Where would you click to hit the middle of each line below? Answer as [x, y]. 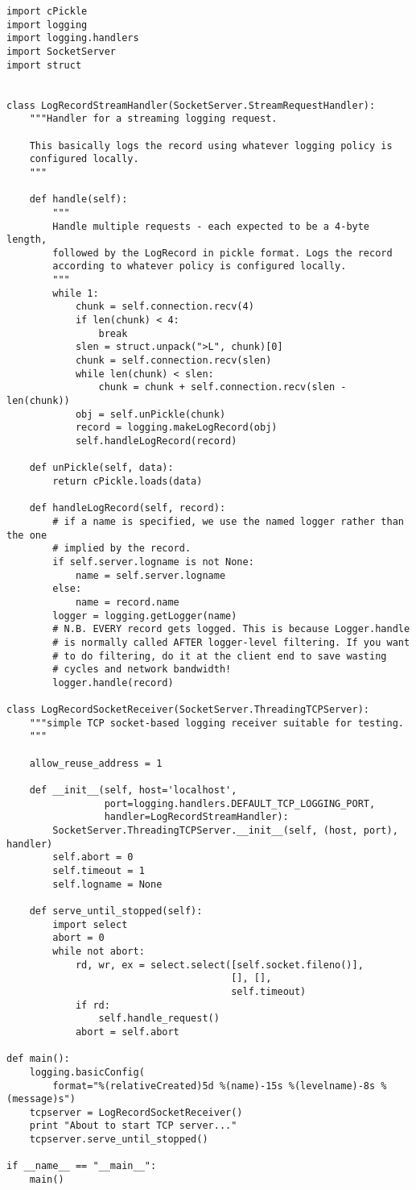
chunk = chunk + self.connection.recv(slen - [222, 387]
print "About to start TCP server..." [133, 1126]
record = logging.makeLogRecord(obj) [176, 428]
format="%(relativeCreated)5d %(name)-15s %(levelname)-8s [214, 1086]
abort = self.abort [127, 1032]
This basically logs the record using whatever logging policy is [211, 146]
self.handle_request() [159, 1019]
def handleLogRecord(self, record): [128, 508]
